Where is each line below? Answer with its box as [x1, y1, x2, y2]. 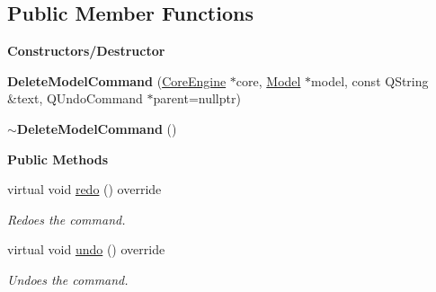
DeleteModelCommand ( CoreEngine [7, 71, 227, 90]
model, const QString [311, 71, 429, 90]
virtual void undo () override [7, 240, 165, 259]
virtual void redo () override [7, 180, 162, 199]
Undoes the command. [7, 270, 129, 288]
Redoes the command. [7, 209, 126, 228]
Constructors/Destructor [7, 41, 165, 60]
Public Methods [7, 149, 109, 168]
